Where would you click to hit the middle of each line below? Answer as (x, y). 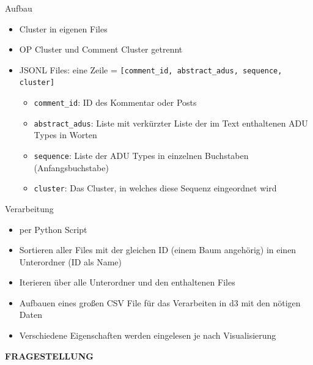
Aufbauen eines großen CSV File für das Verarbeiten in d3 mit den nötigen (160, 302)
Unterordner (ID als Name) (71, 261)
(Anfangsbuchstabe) (71, 167)
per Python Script (53, 229)
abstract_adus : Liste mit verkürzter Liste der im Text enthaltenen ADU (171, 123)
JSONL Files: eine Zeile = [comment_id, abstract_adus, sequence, (151, 69)
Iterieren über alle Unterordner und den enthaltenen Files (127, 282)
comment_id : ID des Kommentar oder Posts (115, 102)
